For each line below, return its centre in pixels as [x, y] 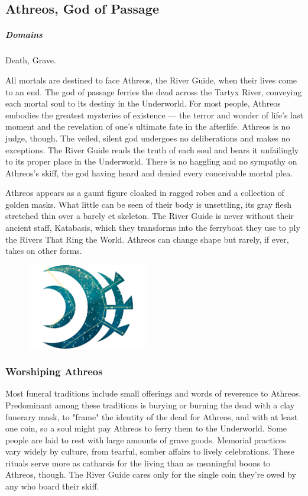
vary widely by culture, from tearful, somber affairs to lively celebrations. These [150, 451]
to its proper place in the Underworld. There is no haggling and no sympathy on [151, 161]
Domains [24, 35]
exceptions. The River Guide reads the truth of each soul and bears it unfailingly [152, 149]
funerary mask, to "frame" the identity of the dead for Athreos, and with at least [152, 416]
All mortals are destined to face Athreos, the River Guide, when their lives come [151, 80]
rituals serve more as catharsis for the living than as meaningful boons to [138, 463]
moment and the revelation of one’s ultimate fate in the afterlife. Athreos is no [148, 126]
